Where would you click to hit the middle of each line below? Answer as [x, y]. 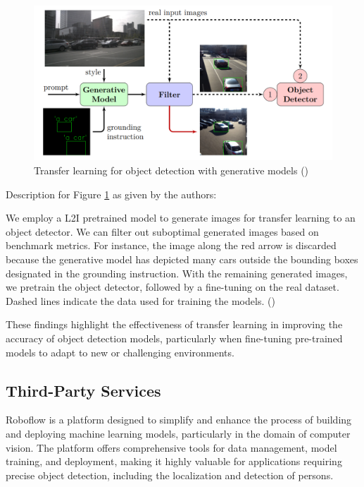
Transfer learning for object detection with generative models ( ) [171, 170]
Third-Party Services [83, 390]
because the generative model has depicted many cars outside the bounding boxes [182, 259]
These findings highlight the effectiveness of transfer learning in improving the [174, 324]
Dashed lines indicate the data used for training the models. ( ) [140, 300]
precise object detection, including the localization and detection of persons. [170, 475]
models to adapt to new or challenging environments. [120, 352]
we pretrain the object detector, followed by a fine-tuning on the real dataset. [172, 287]
